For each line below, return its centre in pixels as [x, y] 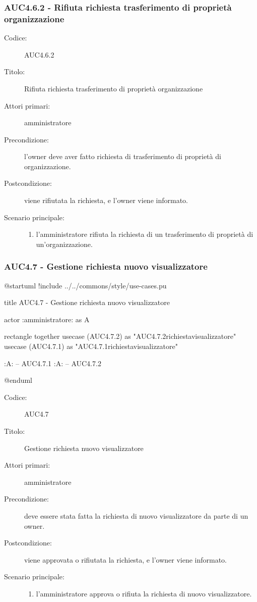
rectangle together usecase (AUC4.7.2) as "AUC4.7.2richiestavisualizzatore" [120, 336]
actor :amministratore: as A [47, 319]
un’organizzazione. [64, 244]
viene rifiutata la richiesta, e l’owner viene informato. [106, 200]
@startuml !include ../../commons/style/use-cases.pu [85, 285]
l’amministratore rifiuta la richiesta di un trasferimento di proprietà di [145, 234]
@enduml [18, 380]
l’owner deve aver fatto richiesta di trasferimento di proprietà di [123, 156]
